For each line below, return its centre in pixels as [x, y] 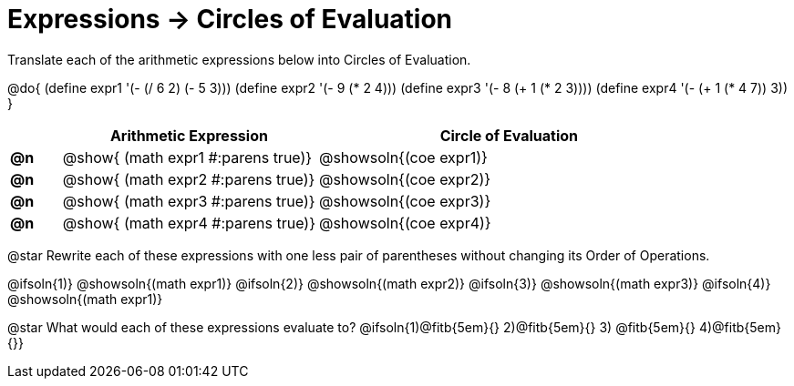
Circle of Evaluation [509, 135]
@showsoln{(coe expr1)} [403, 157]
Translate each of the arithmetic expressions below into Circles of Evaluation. [239, 59]
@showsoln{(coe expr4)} [405, 223]
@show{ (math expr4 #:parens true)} [189, 223]
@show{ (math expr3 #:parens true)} [189, 201]
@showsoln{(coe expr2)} [405, 179]
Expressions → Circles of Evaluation [230, 19]
